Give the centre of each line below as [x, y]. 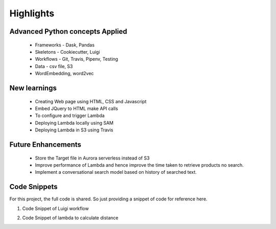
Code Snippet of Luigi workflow [55, 208]
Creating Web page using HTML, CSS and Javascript [91, 101]
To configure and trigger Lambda [70, 116]
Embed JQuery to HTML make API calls [77, 108]
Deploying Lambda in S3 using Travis [74, 130]
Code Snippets [33, 187]
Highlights [32, 13]
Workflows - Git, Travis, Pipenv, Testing [77, 59]
